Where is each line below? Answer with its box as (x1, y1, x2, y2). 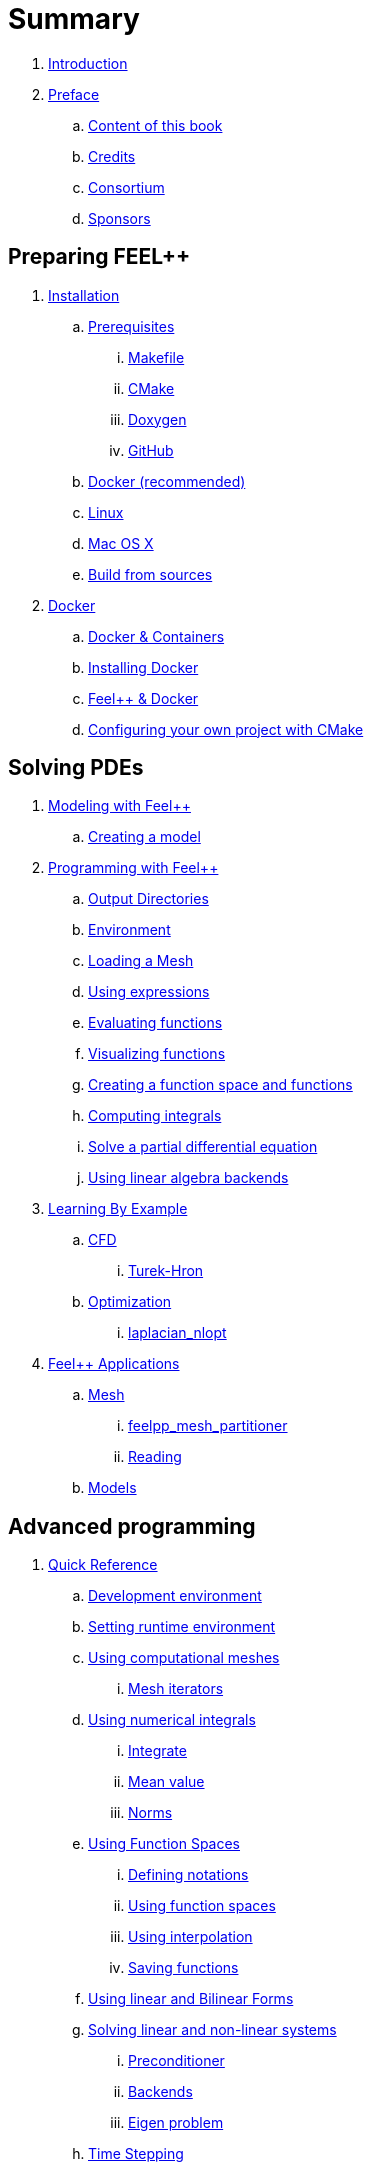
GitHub (128, 441, 174, 459)
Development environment (88, 1587, 262, 1605)
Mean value (128, 1773, 205, 1791)
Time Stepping (88, 2145, 184, 2163)
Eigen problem (128, 2114, 224, 2132)
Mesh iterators (128, 1680, 224, 1698)
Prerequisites (88, 317, 175, 335)
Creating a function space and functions (88, 1076, 353, 1094)
